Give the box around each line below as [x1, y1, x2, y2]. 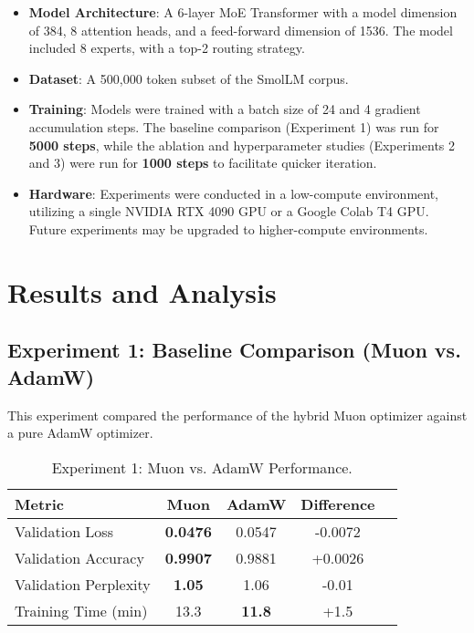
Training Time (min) [15, 599, 148, 621]
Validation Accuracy [15, 546, 144, 568]
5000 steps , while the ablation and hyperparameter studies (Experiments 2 [28, 135, 456, 154]
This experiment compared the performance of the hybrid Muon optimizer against [7, 405, 468, 424]
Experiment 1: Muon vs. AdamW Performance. [51, 456, 353, 478]
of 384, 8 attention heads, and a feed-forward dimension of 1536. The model [28, 20, 453, 39]
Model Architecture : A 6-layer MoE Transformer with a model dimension [28, 3, 458, 21]
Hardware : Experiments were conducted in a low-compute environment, [28, 183, 438, 202]
